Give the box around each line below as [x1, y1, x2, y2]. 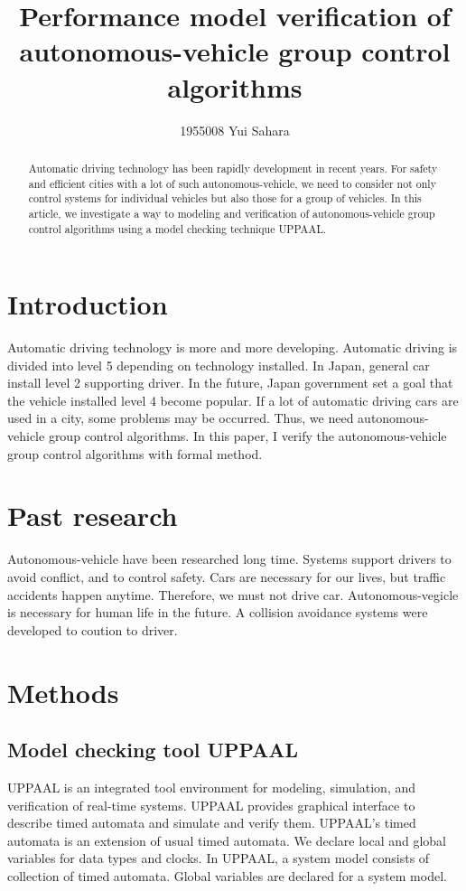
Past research [7, 497, 178, 534]
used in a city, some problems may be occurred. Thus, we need [7, 408, 354, 427]
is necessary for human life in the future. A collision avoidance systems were [7, 603, 428, 622]
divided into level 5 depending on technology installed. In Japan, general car [7, 355, 430, 374]
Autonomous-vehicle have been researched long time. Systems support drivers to [7, 549, 452, 568]
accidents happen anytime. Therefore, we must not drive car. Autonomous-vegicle [7, 585, 459, 604]
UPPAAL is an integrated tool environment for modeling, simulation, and [7, 777, 416, 796]
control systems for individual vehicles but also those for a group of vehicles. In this [28, 191, 422, 206]
